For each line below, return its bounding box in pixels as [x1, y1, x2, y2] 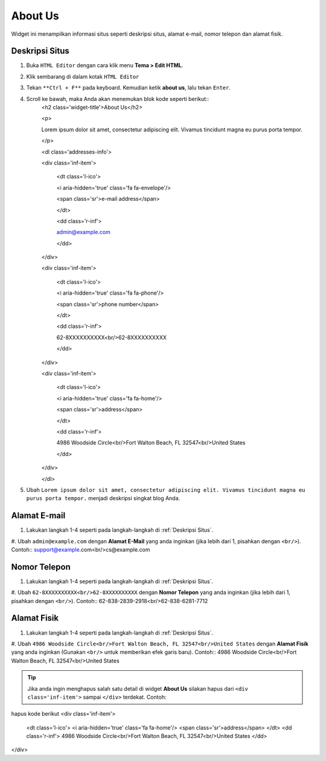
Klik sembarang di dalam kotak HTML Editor [26, 73, 139, 80]
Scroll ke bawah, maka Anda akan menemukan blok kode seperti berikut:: [26, 95, 209, 102]
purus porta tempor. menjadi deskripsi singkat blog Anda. [26, 495, 181, 502]
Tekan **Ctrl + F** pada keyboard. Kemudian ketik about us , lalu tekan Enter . [26, 84, 231, 91]
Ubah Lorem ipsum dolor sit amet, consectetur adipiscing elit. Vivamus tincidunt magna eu [26, 486, 305, 493]
